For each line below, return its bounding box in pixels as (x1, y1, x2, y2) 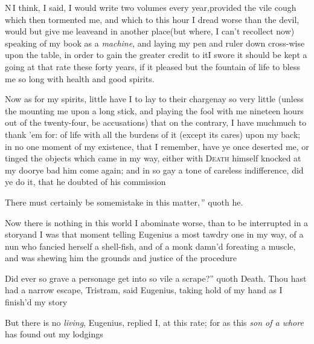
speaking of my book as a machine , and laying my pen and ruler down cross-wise (5, 36, 305, 49)
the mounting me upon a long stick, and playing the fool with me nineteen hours (5, 104, 304, 117)
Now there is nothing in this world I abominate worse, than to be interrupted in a (5, 216, 309, 229)
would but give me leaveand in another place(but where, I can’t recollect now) (5, 25, 295, 37)
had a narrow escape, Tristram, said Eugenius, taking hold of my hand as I (5, 284, 283, 296)
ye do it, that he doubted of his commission (5, 175, 166, 188)
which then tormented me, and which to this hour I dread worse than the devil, (5, 13, 300, 25)
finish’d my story (5, 296, 68, 308)
